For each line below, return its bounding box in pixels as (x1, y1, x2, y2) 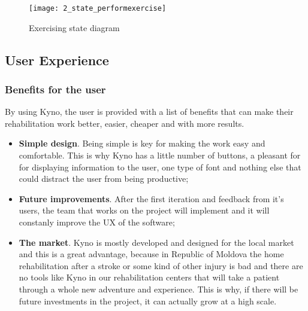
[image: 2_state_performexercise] (29, 4, 167, 13)
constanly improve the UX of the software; (19, 216, 175, 228)
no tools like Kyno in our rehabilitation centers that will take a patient (19, 271, 280, 283)
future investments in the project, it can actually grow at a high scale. (19, 294, 277, 307)
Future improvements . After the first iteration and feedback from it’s (19, 192, 284, 205)
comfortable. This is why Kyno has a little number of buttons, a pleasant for (19, 149, 301, 161)
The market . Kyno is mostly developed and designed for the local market (19, 236, 294, 248)
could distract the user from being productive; (19, 172, 189, 185)
